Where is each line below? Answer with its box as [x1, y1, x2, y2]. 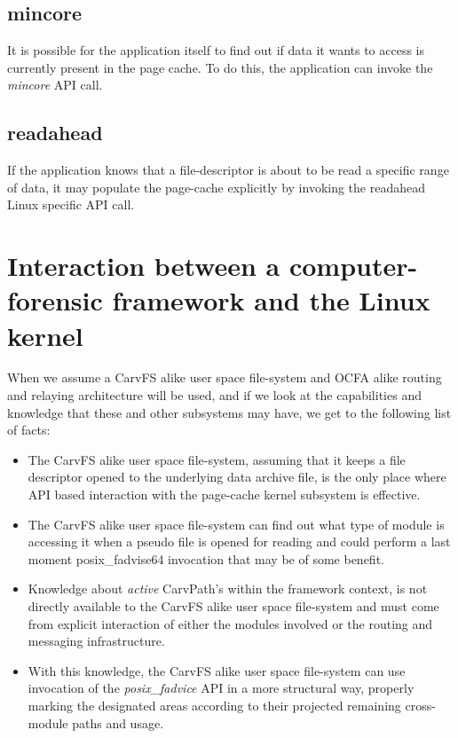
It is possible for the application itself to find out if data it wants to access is [7, 41, 425, 59]
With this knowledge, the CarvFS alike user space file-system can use [28, 661, 406, 679]
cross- [405, 695, 436, 714]
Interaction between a [7, 247, 280, 284]
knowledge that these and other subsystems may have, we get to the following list [7, 403, 452, 421]
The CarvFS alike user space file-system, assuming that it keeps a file [28, 450, 406, 468]
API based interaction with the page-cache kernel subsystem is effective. [28, 485, 421, 504]
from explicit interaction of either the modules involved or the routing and [28, 614, 433, 632]
